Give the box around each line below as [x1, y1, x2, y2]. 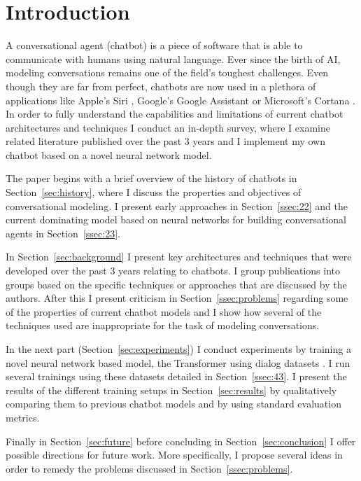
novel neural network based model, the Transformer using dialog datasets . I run [6, 355, 351, 370]
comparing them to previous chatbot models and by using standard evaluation [6, 396, 341, 411]
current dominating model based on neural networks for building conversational [6, 212, 347, 227]
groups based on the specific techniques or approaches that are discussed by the [6, 277, 347, 291]
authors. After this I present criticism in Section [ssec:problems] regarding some [6, 291, 348, 305]
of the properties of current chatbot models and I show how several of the [6, 304, 322, 319]
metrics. [6, 410, 40, 424]
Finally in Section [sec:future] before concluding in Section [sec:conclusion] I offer [6, 433, 356, 448]
